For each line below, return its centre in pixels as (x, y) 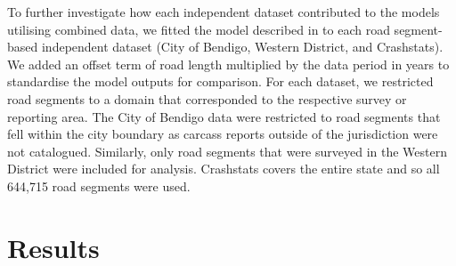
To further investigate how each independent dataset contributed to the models (224, 12)
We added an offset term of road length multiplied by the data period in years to (228, 64)
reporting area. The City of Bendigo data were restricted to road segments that (224, 116)
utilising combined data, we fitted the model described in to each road (199, 29)
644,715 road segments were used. (99, 185)
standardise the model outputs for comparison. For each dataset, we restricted (220, 81)
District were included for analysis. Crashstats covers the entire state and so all (224, 169)
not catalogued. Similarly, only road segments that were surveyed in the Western (228, 151)
